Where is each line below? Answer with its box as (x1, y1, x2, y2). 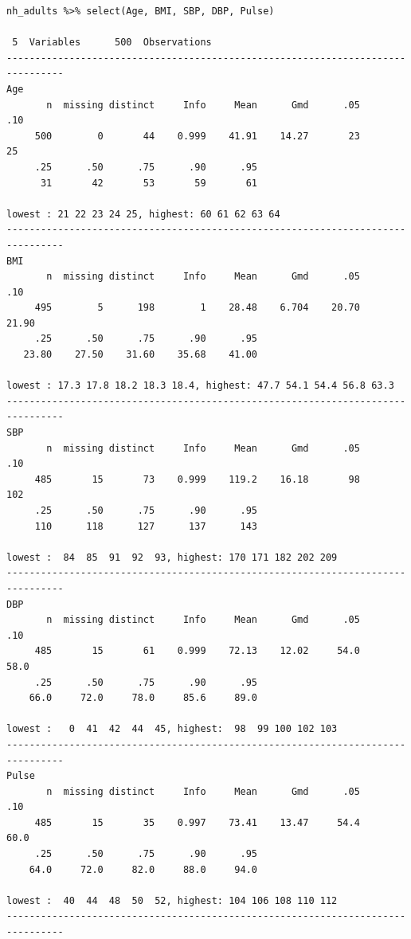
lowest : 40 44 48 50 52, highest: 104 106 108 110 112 (6, 894, 338, 906)
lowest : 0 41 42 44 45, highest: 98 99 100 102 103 (6, 723, 338, 735)
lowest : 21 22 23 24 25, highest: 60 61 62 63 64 (6, 208, 280, 220)
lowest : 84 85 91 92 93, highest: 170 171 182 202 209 (6, 551, 338, 563)
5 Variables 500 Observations (12, 37, 212, 49)
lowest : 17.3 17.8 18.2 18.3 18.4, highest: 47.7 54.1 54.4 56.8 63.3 (6, 380, 394, 392)
